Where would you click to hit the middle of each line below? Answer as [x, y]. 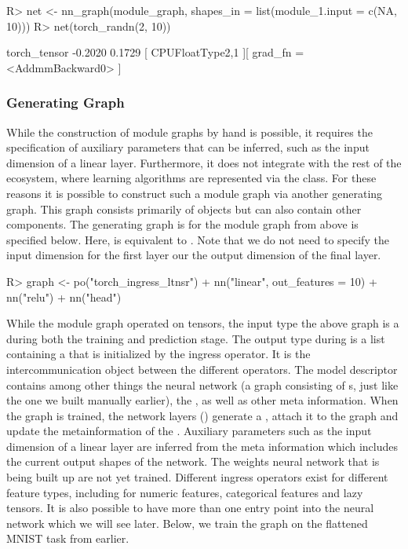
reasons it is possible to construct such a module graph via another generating [195, 193]
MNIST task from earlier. [68, 538]
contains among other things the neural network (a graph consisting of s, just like [202, 384]
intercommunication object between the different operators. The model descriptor [202, 369]
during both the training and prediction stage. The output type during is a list [196, 338]
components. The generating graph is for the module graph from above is [182, 224]
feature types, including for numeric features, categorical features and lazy [185, 492]
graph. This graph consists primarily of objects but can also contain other [184, 209]
